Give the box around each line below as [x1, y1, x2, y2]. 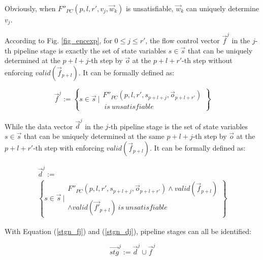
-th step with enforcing [33, 142, 104, 153]
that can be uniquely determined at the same [24, 130, 165, 141]
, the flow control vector [145, 35, 220, 46]
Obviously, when [5, 3, 56, 13]
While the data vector [5, 121, 73, 131]
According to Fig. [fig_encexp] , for [5, 35, 112, 46]
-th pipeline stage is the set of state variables [108, 121, 248, 131]
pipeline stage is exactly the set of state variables [13, 45, 167, 55]
